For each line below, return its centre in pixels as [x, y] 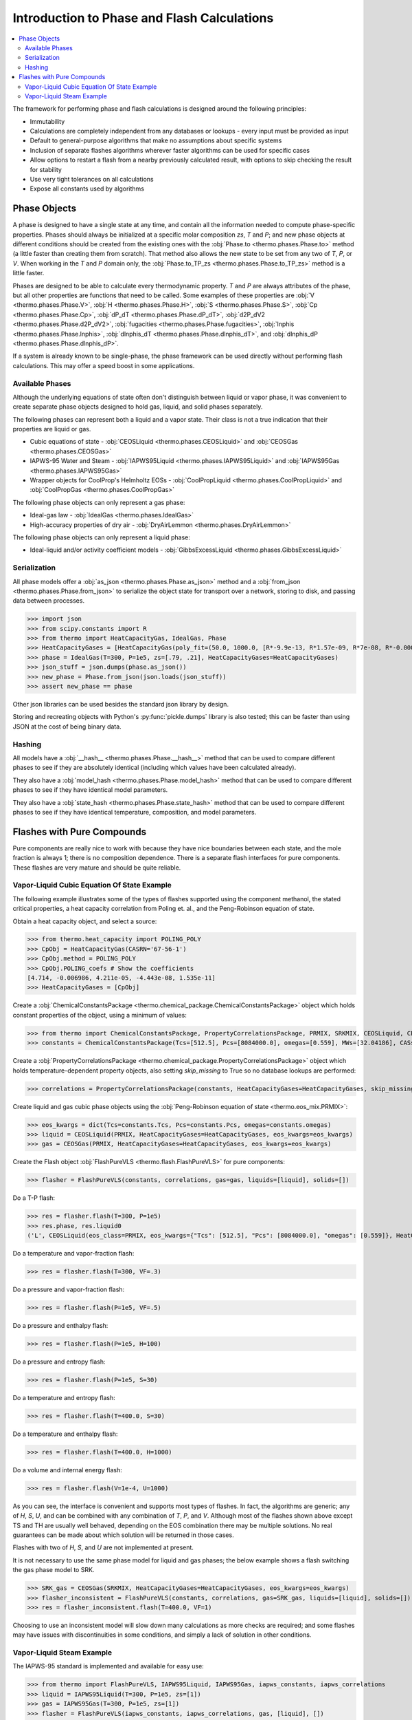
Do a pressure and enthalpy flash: [60, 1325]
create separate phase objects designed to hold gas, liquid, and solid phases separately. [138, 407]
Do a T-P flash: [34, 1198]
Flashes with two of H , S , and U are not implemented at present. [103, 1547]
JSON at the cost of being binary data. [67, 727]
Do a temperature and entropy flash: [64, 1397]
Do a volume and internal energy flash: [68, 1470]
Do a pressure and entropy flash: [59, 1362]
